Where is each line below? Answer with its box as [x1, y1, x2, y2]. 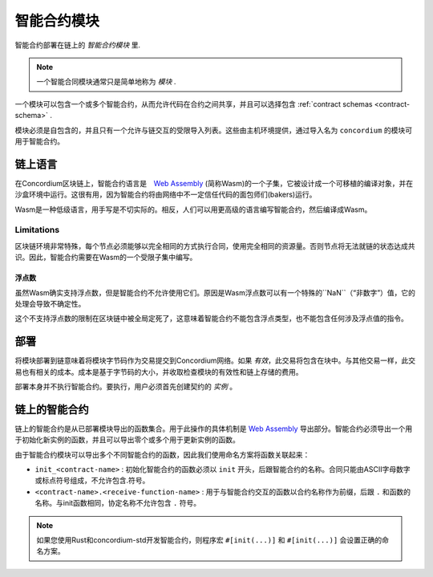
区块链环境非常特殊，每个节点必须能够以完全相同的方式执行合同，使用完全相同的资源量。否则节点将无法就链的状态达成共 [14, 241, 415, 250]
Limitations [14, 225, 60, 236]
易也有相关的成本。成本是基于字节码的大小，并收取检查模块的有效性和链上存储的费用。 [14, 367, 303, 376]
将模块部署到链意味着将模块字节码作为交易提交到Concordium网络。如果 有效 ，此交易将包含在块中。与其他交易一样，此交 [14, 356, 416, 365]
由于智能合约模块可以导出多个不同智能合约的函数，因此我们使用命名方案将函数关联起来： [14, 449, 310, 459]
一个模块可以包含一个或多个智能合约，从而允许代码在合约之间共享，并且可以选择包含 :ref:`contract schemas [14, 99, 373, 108]
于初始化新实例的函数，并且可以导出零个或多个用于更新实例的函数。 [14, 435, 240, 445]
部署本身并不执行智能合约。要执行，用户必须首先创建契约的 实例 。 [14, 381, 237, 391]
